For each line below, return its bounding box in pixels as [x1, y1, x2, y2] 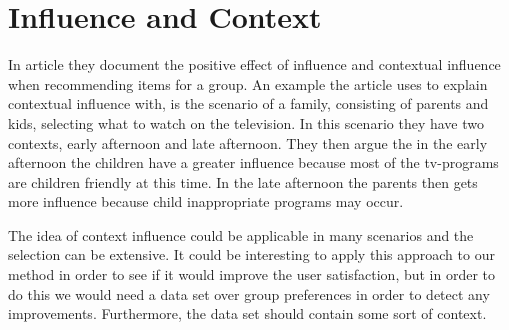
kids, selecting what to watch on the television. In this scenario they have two [8, 112, 484, 133]
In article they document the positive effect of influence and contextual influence [8, 54, 501, 75]
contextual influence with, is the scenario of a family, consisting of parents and [8, 93, 489, 114]
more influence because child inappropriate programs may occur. [8, 191, 404, 212]
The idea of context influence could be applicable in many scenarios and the [8, 224, 474, 245]
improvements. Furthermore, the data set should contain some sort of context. [8, 303, 487, 324]
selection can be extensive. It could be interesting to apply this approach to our [8, 244, 495, 265]
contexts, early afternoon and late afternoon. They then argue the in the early [8, 132, 488, 153]
